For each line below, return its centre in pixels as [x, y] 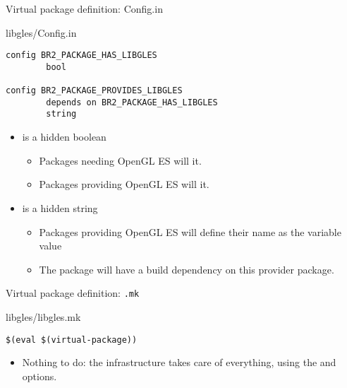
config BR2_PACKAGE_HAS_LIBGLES [81, 55]
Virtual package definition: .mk [73, 293]
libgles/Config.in [41, 32]
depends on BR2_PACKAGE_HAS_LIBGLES [132, 102]
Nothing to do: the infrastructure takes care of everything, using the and [179, 362]
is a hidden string [60, 207]
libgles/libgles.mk [43, 316]
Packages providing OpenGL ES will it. [124, 184]
